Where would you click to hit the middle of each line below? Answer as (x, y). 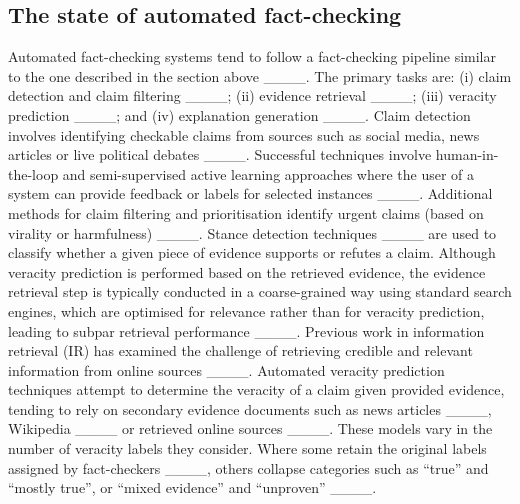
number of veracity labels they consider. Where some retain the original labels (247, 448)
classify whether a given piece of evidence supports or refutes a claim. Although (252, 252)
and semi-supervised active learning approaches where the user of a (268, 173)
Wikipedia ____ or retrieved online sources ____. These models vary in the (250, 428)
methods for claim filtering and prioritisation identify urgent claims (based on (246, 212)
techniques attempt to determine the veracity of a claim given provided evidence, (256, 389)
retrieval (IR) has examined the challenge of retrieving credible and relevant (240, 350)
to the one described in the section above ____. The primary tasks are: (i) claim (260, 75)
